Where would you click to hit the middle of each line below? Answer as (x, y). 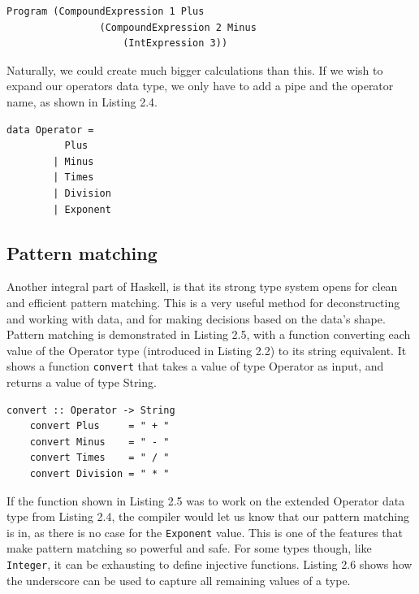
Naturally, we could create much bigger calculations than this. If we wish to (195, 69)
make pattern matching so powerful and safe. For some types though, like (189, 548)
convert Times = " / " (99, 458)
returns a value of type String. (82, 382)
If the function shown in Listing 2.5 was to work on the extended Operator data (206, 500)
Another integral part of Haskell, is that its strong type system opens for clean (202, 286)
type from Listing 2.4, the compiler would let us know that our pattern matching (208, 516)
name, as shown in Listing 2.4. (82, 101)
